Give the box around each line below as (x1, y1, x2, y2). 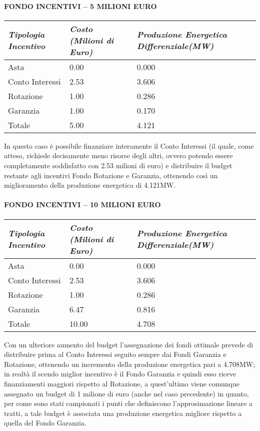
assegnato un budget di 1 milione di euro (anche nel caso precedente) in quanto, (4, 388, 249, 398)
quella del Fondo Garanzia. (4, 417, 86, 428)
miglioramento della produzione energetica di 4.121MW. (4, 180, 176, 190)
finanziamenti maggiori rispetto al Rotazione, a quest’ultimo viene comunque (4, 378, 239, 388)
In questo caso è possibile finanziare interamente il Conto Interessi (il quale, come (4, 140, 254, 151)
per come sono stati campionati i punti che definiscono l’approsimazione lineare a (4, 398, 253, 408)
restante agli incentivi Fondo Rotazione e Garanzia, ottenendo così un (4, 170, 218, 180)
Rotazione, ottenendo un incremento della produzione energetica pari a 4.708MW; (4, 358, 255, 369)
